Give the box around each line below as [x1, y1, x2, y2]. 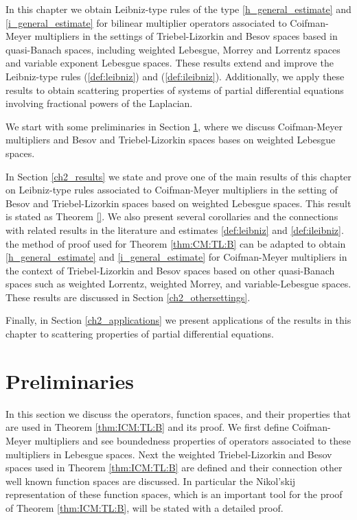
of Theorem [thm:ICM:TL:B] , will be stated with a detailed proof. [5, 500, 284, 515]
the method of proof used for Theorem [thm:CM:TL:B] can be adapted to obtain [5, 236, 346, 250]
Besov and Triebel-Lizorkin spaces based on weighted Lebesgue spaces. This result [5, 196, 352, 210]
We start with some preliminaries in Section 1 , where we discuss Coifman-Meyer [5, 119, 343, 133]
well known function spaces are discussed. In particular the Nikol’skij [5, 473, 296, 488]
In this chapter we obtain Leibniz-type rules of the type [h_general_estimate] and [5, 2, 352, 16]
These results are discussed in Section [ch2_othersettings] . [5, 289, 251, 304]
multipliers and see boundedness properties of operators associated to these [34, 433, 351, 447]
